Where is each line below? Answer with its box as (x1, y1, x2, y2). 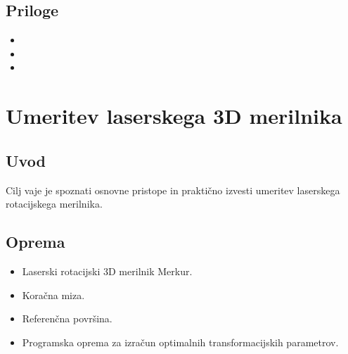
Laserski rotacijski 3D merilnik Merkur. (22, 263, 193, 278)
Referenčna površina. (22, 311, 112, 326)
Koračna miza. (22, 287, 85, 302)
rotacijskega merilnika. (6, 196, 103, 211)
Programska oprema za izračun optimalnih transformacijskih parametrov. (22, 334, 339, 349)
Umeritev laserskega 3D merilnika (6, 101, 342, 130)
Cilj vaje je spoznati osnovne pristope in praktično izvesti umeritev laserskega (6, 182, 340, 197)
